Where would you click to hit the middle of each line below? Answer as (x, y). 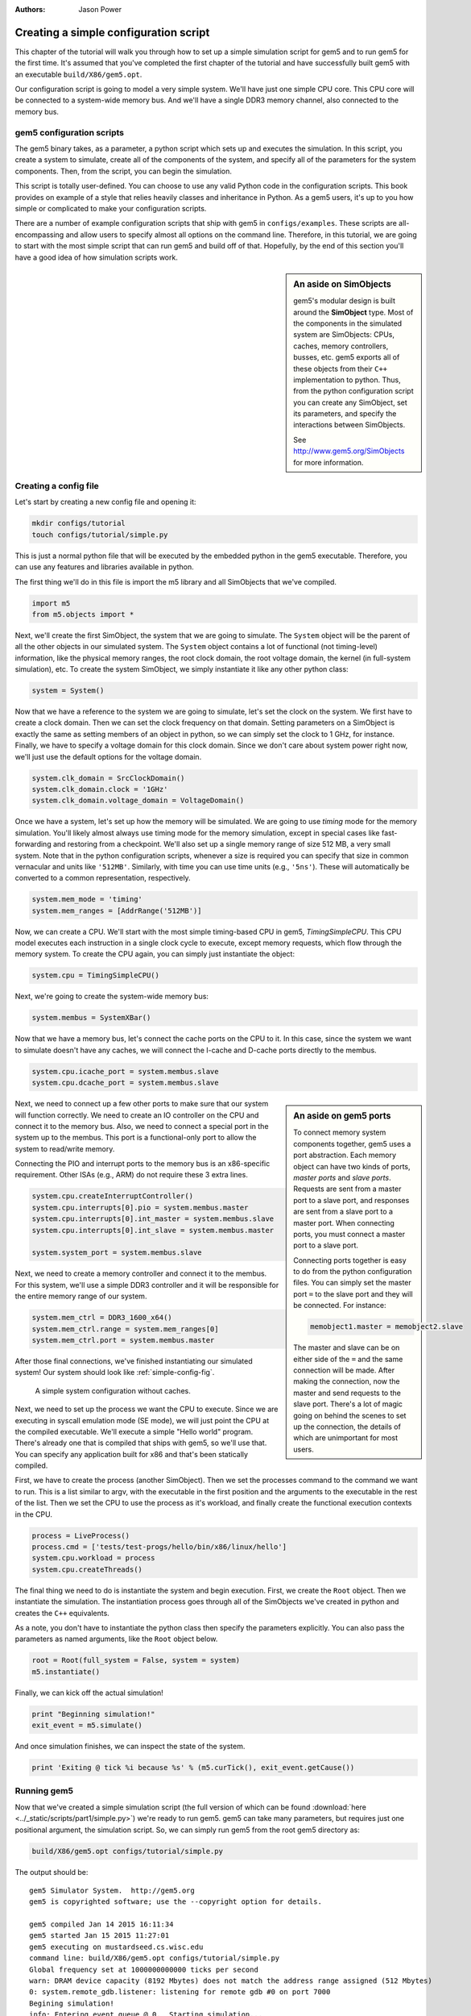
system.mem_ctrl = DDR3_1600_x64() (102, 1318)
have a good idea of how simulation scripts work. (97, 257)
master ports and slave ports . (343, 1177)
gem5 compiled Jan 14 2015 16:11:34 (101, 1924)
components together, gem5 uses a (352, 1143)
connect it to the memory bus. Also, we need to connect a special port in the (142, 1126)
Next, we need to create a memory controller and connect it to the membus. (141, 1273)
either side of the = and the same (348, 1359)
